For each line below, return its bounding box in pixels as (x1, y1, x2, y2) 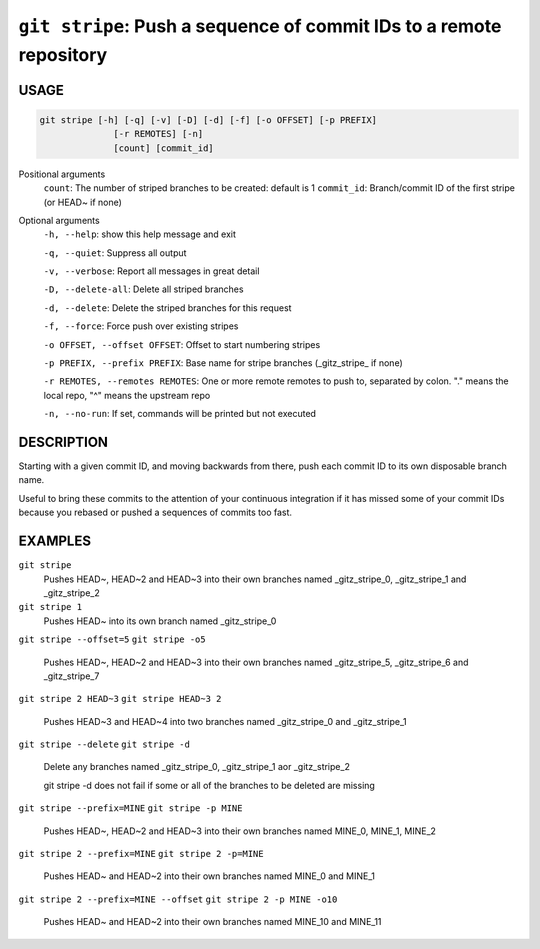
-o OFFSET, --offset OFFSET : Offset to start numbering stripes (43, 338, 321, 350)
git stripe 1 (18, 601, 83, 613)
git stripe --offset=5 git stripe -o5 (18, 634, 206, 645)
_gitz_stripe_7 (43, 670, 100, 682)
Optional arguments (18, 214, 100, 226)
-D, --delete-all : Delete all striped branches (43, 283, 244, 295)
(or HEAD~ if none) (43, 196, 122, 208)
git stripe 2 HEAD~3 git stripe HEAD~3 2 (18, 693, 222, 705)
